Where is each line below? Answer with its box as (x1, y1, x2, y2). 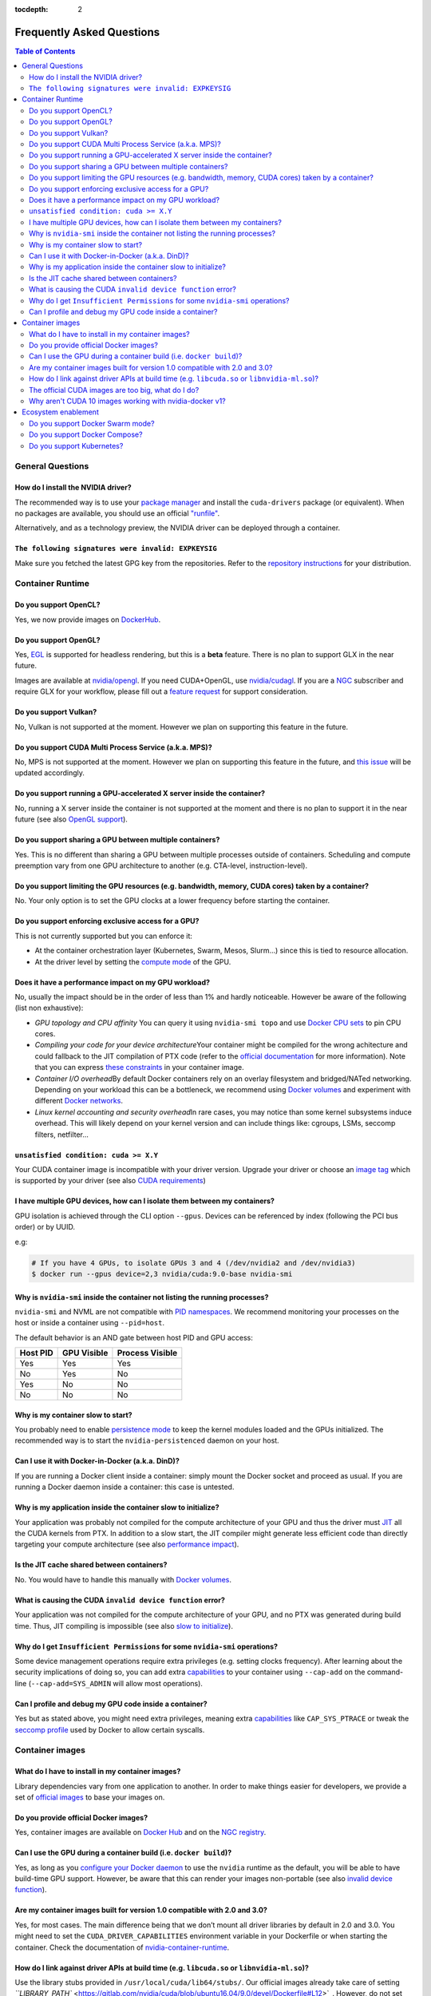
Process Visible (117, 1348, 178, 1359)
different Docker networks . (34, 1096, 124, 1106)
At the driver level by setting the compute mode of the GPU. (34, 956, 231, 966)
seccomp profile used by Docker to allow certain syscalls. (14, 1725, 205, 1734)
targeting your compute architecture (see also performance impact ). (14, 1539, 239, 1549)
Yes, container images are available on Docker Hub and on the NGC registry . (14, 1828, 267, 1837)
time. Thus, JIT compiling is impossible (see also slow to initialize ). (14, 1621, 233, 1630)
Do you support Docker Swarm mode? (29, 418, 155, 428)
